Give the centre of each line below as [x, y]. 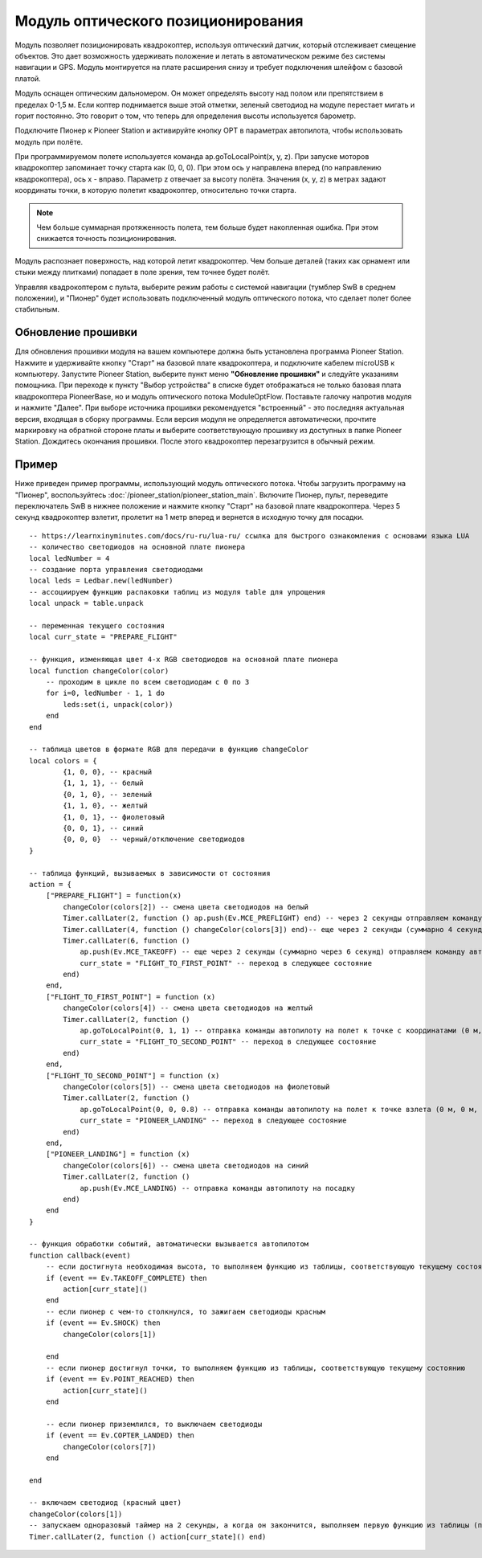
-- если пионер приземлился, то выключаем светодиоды [154, 1424]
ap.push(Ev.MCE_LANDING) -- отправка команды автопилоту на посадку [218, 1188]
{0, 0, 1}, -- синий [103, 828]
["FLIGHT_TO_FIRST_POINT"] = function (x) [131, 997]
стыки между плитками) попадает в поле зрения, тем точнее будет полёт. [143, 272]
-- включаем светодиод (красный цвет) [106, 1503]
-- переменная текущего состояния [97, 626]
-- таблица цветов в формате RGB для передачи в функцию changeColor [169, 750]
